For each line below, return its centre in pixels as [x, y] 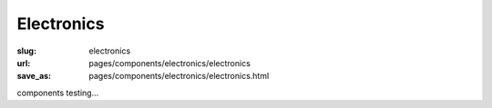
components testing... [58, 93]
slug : [26, 51]
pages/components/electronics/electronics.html [179, 76]
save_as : [34, 76]
